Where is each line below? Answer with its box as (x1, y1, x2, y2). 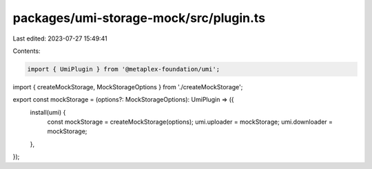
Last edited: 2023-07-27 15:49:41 (12, 34, 108, 43)
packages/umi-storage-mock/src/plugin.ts (12, 10, 265, 25)
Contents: (12, 47, 41, 55)
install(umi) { (30, 108, 66, 116)
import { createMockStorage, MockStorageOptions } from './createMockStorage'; (12, 82, 243, 91)
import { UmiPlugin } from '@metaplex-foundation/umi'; (27, 65, 220, 73)
